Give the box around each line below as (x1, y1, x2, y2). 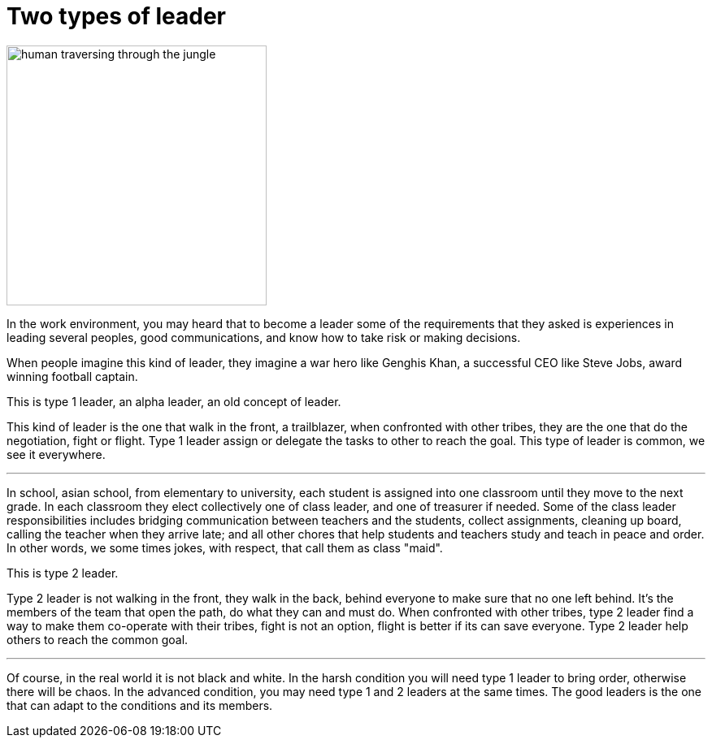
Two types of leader (7, 2, 227, 30)
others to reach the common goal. (7, 632, 189, 647)
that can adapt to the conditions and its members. (7, 698, 273, 712)
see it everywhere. (7, 447, 106, 461)
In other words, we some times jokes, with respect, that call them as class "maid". (7, 540, 443, 555)
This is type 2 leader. (7, 565, 119, 580)
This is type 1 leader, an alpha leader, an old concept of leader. (7, 394, 341, 409)
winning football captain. (7, 369, 138, 383)
